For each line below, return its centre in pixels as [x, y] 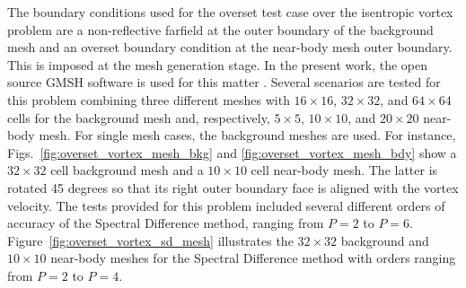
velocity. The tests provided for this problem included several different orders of [226, 205]
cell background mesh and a [127, 170]
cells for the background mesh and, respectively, [139, 117]
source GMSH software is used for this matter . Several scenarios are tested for [224, 82]
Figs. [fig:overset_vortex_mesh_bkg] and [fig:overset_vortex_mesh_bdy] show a [232, 152]
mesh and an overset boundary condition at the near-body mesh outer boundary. [230, 47]
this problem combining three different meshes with [149, 99]
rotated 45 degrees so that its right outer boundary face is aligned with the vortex [233, 187]
